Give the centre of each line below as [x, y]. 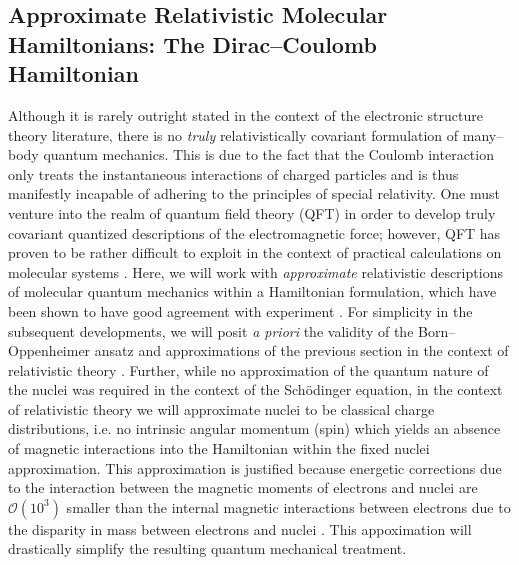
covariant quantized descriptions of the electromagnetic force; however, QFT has [254, 232]
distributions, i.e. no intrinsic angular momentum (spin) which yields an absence [254, 428]
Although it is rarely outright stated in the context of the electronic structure [245, 114]
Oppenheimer [49, 350]
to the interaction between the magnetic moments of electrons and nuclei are [243, 487]
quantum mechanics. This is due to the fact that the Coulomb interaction [268, 154]
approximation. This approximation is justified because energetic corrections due [255, 467]
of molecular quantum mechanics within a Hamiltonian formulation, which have [252, 291]
